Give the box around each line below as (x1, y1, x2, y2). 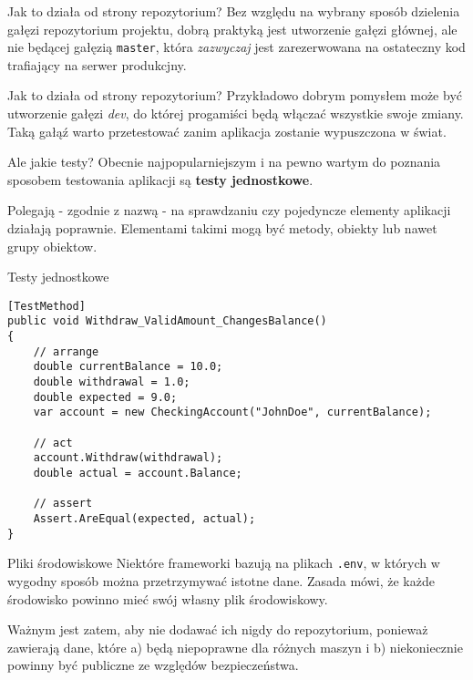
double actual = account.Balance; (33, 467, 242, 479)
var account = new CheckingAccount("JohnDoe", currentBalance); (33, 406, 432, 419)
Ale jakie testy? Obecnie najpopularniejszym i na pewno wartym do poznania (7, 152, 441, 171)
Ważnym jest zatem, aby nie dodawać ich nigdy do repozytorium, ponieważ (7, 620, 428, 639)
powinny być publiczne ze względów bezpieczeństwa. (7, 655, 299, 675)
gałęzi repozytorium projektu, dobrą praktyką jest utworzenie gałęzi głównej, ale (7, 19, 458, 38)
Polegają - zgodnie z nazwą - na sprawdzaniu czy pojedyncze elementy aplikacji (7, 201, 451, 220)
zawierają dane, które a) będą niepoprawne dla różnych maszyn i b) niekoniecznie (7, 637, 463, 656)
